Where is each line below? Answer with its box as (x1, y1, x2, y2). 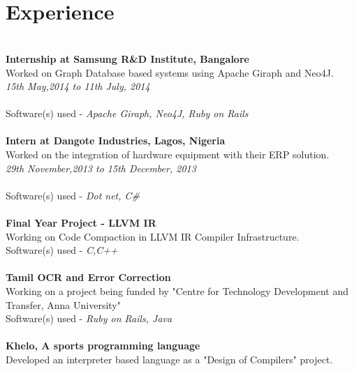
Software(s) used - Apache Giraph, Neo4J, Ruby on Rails (6, 106, 249, 121)
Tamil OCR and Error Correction (6, 270, 171, 285)
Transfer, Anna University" (6, 297, 121, 312)
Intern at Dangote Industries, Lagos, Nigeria (6, 133, 226, 148)
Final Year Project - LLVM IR (6, 215, 156, 230)
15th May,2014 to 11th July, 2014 (6, 79, 150, 93)
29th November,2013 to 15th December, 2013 (6, 160, 196, 175)
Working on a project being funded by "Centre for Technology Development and (6, 284, 348, 298)
